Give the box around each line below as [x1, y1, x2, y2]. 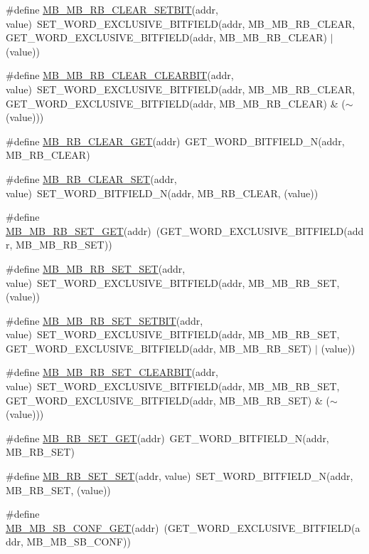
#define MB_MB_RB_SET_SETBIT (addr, [6, 313, 203, 328]
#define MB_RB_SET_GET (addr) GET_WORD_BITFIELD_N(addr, [6, 430, 329, 445]
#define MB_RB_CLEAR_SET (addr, [6, 171, 177, 186]
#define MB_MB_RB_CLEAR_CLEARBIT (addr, [6, 68, 234, 83]
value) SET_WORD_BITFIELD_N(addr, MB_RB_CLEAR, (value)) [6, 185, 319, 200]
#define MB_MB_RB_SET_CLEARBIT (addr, [6, 365, 218, 380]
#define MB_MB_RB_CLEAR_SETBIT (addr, [6, 2, 218, 16]
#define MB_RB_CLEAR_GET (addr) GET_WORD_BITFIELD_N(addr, [6, 133, 345, 148]
